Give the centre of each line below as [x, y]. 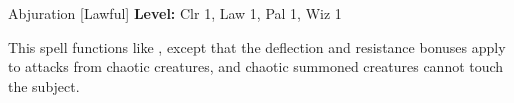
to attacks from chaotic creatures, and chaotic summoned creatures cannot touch [256, 66]
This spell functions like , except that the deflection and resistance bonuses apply [257, 46]
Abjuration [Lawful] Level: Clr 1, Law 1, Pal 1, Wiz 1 [175, 13]
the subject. [44, 85]
